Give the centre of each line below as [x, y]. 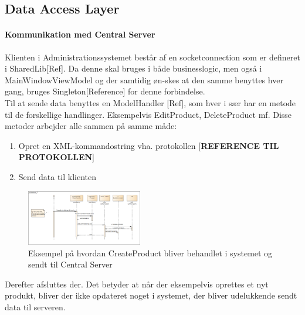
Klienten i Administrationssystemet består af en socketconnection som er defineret [152, 57]
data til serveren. [35, 306]
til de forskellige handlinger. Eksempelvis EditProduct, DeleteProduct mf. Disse [148, 114]
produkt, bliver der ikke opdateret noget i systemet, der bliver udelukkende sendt [151, 295]
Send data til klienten [57, 176]
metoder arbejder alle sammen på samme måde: [91, 126]
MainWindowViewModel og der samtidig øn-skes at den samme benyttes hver [144, 79]
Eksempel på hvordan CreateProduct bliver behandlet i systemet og [150, 253]
